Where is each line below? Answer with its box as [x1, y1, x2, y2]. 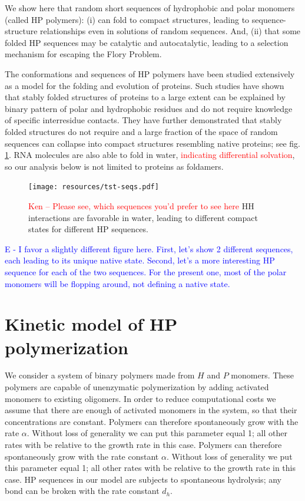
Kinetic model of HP [5, 312, 178, 336]
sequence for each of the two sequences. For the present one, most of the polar [5, 265, 287, 278]
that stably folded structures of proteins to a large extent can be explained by [5, 91, 286, 103]
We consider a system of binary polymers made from [5, 369, 195, 381]
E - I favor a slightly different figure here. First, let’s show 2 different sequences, [5, 242, 293, 255]
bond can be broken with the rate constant [5, 484, 160, 497]
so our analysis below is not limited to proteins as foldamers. [5, 160, 224, 172]
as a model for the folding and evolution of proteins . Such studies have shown [5, 79, 284, 91]
